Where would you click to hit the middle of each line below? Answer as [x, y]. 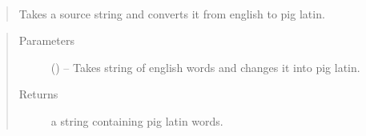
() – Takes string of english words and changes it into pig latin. [205, 67]
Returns [38, 94]
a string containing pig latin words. [137, 120]
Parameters [46, 40]
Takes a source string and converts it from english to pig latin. [172, 13]
